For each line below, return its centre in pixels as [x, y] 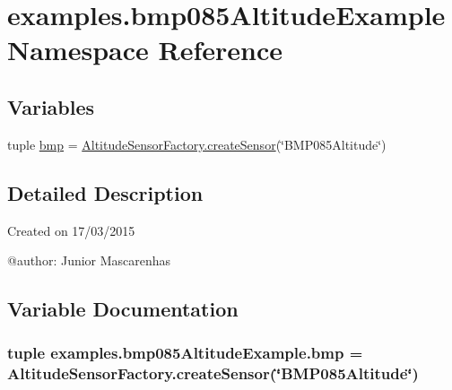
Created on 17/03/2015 [71, 230]
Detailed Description [105, 192]
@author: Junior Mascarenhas [89, 260]
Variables [51, 106]
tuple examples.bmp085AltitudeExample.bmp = [185, 353]
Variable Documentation [123, 309]
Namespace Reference [145, 50]
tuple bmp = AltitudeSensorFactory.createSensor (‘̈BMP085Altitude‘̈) [197, 144]
